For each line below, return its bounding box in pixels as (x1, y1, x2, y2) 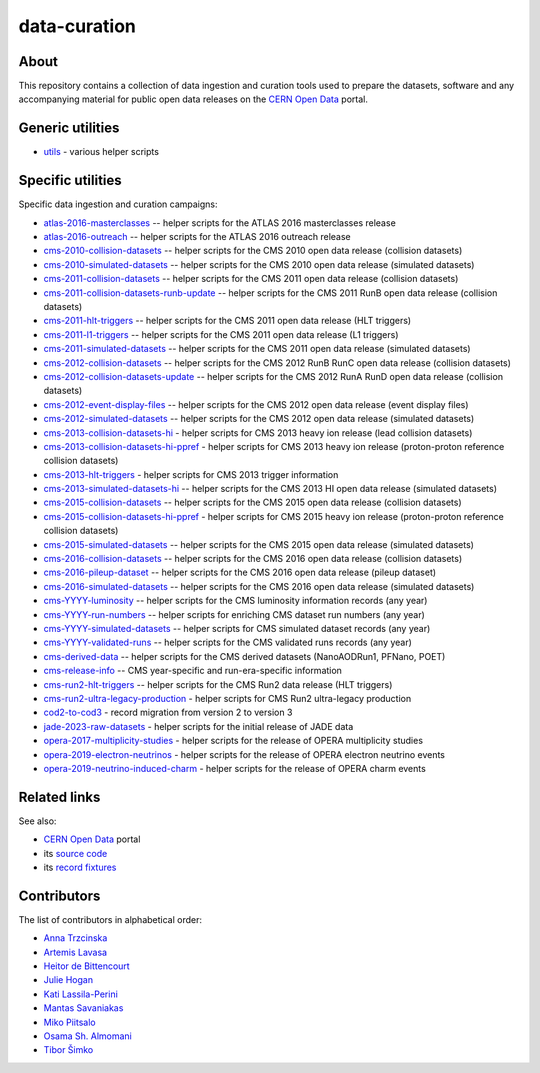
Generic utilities (18, 120, 120, 137)
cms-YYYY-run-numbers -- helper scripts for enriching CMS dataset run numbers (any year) (43, 608, 425, 620)
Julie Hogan (43, 974, 94, 986)
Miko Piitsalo (43, 1016, 96, 1028)
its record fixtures (43, 861, 117, 873)
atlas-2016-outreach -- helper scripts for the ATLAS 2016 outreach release (43, 231, 352, 243)
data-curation (18, 15, 137, 37)
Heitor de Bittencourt (43, 960, 130, 972)
